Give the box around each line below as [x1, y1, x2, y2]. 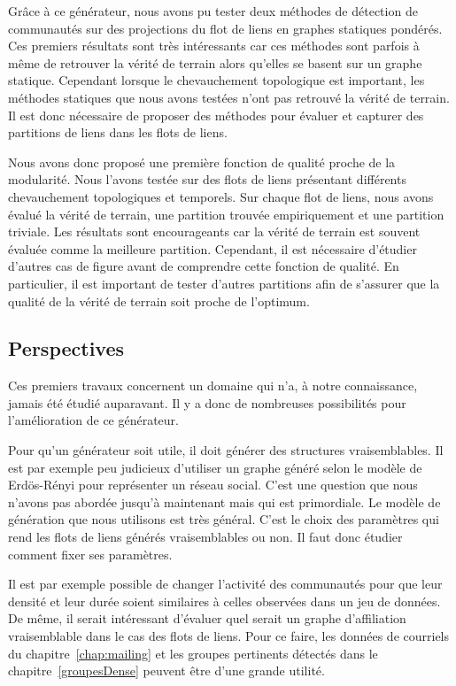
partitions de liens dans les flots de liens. [8, 123, 228, 142]
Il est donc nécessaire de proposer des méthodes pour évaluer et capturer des [8, 105, 424, 124]
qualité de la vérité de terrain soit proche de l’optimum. [8, 291, 310, 310]
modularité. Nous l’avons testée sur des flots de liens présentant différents [8, 170, 406, 189]
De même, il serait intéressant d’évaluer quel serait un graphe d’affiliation [8, 609, 406, 628]
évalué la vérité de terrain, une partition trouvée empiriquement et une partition [8, 204, 444, 223]
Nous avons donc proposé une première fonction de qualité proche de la [8, 152, 396, 171]
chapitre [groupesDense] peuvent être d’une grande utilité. [8, 661, 325, 680]
